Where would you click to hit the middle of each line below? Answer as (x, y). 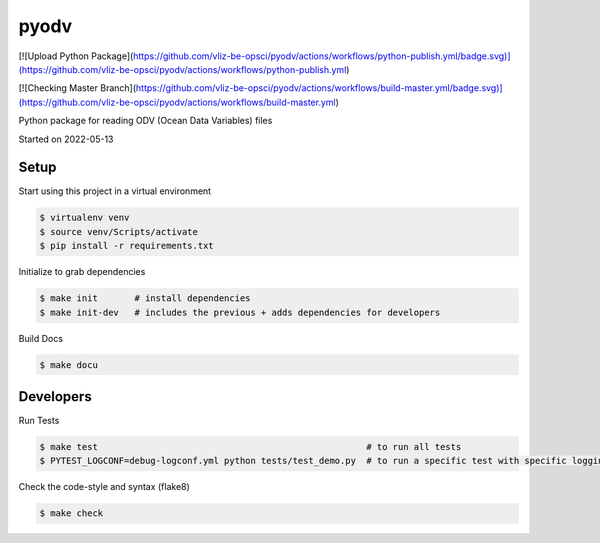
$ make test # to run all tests (250, 446)
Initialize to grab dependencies (82, 272)
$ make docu (69, 364)
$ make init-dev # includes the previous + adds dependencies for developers (240, 312)
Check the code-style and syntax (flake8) (104, 487)
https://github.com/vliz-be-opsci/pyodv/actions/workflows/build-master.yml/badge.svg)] (319, 88)
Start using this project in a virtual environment (115, 191)
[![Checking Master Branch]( (77, 88)
